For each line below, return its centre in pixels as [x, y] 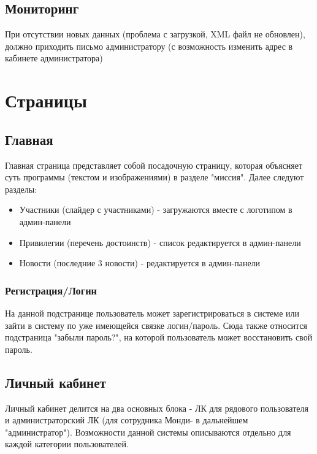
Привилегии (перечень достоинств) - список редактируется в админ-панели [160, 242]
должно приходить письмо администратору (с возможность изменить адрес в [149, 46]
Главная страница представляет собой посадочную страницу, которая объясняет [154, 165]
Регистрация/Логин [51, 290]
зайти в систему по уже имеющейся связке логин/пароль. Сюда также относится [156, 325]
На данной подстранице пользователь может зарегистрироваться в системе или [152, 313]
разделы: [21, 189]
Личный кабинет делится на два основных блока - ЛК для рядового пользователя [157, 408]
